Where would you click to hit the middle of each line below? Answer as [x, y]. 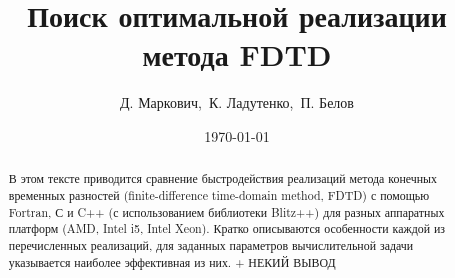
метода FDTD [237, 54]
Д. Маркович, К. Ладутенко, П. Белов [237, 102]
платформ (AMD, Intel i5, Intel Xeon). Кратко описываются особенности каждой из [227, 228]
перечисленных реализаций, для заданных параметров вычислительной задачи [211, 244]
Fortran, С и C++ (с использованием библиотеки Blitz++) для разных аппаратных [226, 211]
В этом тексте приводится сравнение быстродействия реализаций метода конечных [223, 178]
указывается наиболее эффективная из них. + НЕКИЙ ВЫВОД [172, 261]
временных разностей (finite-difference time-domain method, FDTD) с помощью [219, 194]
